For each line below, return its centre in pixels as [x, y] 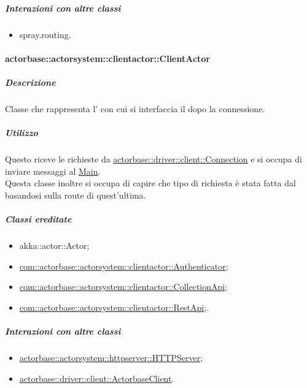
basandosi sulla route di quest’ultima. [76, 195]
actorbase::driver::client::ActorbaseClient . [97, 378]
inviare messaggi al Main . [53, 171]
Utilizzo [21, 133]
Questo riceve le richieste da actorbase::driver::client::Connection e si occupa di [153, 159]
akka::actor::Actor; [54, 245]
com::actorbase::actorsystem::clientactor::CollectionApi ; [123, 287]
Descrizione [30, 82]
